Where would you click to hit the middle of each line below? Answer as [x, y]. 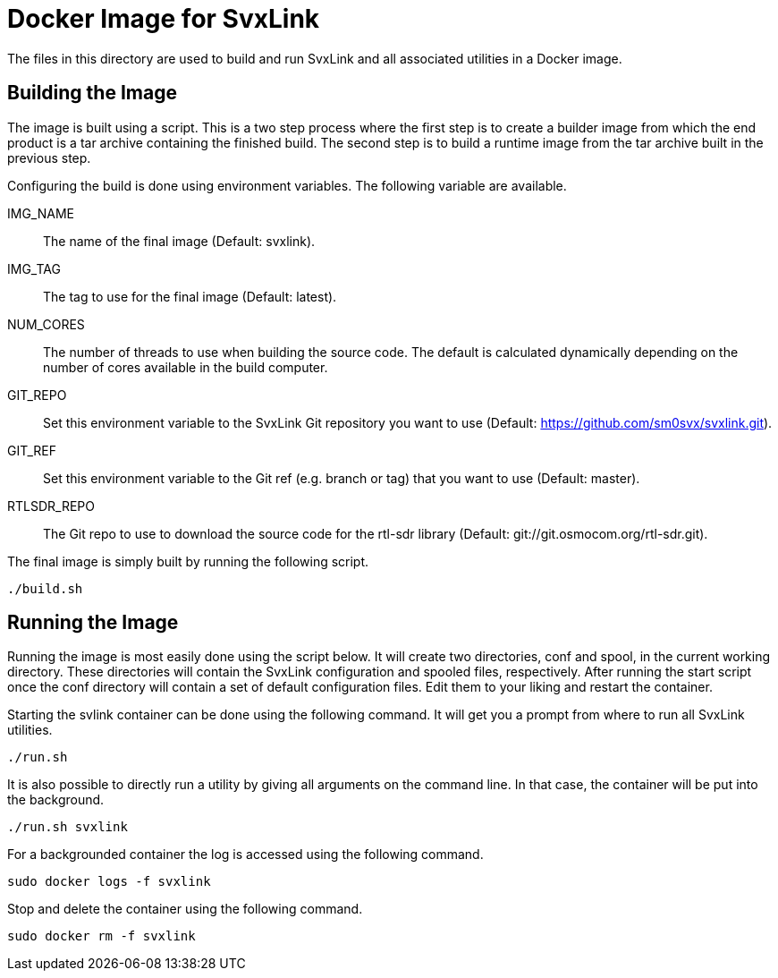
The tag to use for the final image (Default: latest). [190, 296]
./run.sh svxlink [68, 827]
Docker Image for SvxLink [164, 19]
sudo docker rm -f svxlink [101, 936]
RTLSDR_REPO [51, 506]
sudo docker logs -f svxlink [109, 882]
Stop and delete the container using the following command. [185, 909]
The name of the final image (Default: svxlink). [179, 241]
